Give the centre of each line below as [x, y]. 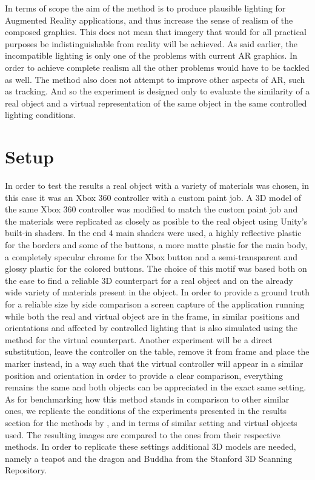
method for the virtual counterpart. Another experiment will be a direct [139, 339]
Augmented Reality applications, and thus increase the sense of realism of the [149, 20]
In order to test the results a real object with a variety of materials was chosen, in [157, 186]
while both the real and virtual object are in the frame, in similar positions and [152, 316]
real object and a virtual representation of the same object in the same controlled [156, 103]
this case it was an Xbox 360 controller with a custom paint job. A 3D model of [153, 197]
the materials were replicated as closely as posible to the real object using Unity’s [156, 221]
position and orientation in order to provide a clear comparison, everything [144, 375]
